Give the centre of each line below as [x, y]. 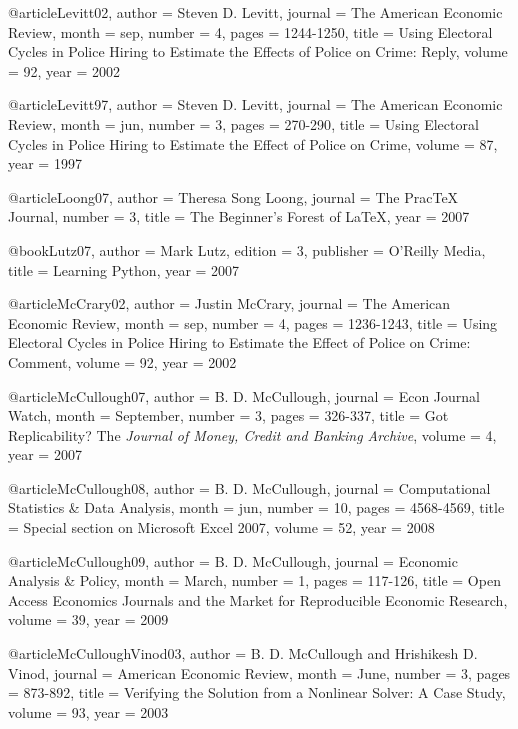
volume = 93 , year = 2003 [88, 711]
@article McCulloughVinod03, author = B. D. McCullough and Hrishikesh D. [243, 653]
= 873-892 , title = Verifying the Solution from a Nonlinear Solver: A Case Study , [257, 692]
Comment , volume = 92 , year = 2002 [122, 361]
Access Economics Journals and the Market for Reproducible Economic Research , [258, 599]
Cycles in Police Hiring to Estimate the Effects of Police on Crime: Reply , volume [258, 51]
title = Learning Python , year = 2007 [124, 269]
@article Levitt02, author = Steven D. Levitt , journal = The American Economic [255, 12]
